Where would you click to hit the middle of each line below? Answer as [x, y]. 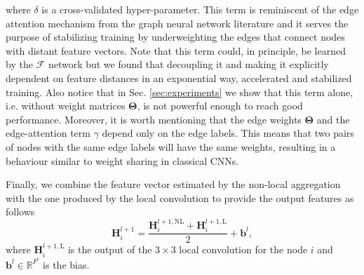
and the [333, 119]
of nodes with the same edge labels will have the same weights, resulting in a [171, 146]
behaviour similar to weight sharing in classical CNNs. [122, 160]
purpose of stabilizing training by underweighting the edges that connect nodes [175, 37]
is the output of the [110, 249]
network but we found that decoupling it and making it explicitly [188, 64]
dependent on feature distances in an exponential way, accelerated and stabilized [179, 78]
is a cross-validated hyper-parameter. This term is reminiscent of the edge [200, 9]
